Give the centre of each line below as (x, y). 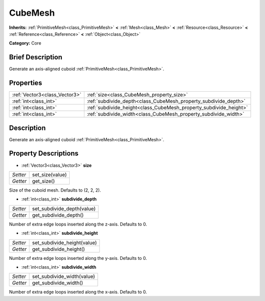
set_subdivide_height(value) (65, 243)
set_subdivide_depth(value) (64, 208)
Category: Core (25, 43)
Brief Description (36, 57)
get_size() (43, 181)
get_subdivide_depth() (58, 215)
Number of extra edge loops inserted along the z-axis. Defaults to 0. (78, 224)
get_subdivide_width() (58, 283)
